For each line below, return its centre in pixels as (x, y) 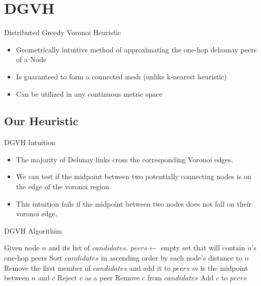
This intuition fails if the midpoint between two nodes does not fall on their (134, 203)
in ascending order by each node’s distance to (172, 258)
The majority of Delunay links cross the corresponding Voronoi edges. (124, 159)
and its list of (69, 248)
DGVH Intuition (30, 142)
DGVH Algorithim (33, 230)
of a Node (31, 59)
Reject (67, 278)
